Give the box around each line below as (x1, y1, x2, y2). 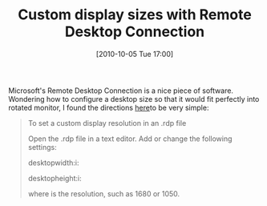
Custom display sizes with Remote (17, 6, 253, 24)
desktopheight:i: (27, 173, 82, 183)
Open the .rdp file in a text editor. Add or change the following (27, 134, 233, 143)
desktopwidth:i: (27, 158, 79, 168)
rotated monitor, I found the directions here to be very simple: (8, 103, 209, 112)
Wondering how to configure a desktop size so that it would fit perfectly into (8, 94, 260, 103)
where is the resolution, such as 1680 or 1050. (27, 188, 180, 198)
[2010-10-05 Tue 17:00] (95, 49, 174, 59)
